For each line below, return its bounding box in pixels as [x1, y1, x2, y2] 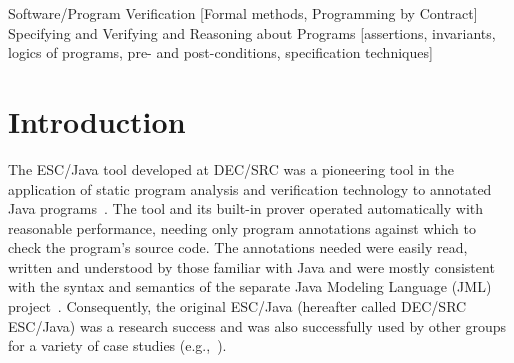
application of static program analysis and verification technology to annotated [8, 178, 492, 199]
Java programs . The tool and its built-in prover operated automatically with [8, 198, 484, 219]
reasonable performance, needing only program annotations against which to [8, 217, 476, 238]
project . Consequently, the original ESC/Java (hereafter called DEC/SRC [8, 296, 467, 317]
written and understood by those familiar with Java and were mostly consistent [8, 256, 495, 277]
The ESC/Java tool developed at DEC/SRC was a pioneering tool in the [8, 158, 454, 179]
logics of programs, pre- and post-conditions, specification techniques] [8, 42, 433, 63]
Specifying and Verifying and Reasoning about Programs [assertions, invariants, [8, 22, 496, 43]
